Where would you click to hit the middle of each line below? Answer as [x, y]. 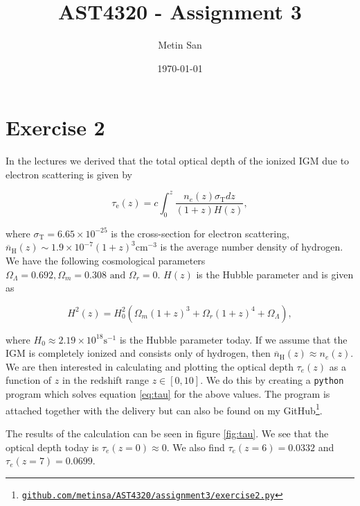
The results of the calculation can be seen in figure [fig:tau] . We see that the [167, 433]
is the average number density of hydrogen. [252, 247]
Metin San [180, 45]
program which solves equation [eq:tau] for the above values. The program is [168, 394]
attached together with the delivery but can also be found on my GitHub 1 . [164, 409]
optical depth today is [52, 447]
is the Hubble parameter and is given [275, 274]
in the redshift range [105, 380]
